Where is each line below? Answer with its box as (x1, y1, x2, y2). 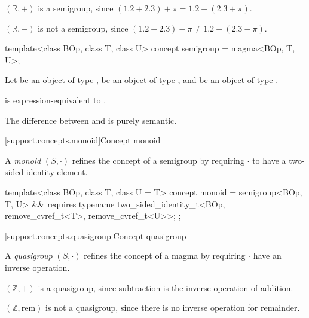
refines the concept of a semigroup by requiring (72, 154, 244, 166)
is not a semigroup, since (38, 22, 129, 34)
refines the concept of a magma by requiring (84, 249, 246, 262)
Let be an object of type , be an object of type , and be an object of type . (5, 74, 279, 86)
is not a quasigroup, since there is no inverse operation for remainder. (45, 301, 300, 314)
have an (253, 249, 282, 262)
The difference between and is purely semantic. (5, 114, 177, 126)
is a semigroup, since (38, 2, 114, 14)
